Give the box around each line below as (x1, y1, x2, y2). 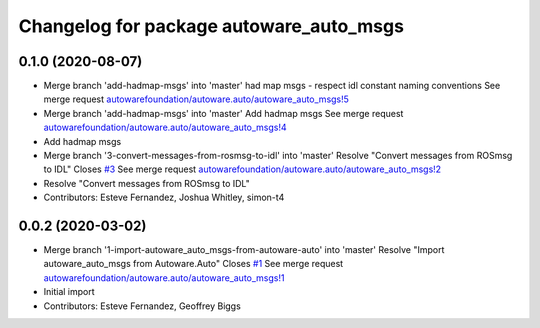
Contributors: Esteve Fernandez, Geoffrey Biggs (43, 300, 242, 312)
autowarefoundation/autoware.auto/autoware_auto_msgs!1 (43, 271, 285, 284)
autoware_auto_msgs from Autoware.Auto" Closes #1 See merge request (43, 258, 344, 270)
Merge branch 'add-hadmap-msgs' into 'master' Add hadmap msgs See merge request (43, 107, 404, 119)
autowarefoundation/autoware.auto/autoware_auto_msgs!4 (43, 121, 287, 134)
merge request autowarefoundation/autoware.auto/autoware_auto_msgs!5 (43, 93, 350, 105)
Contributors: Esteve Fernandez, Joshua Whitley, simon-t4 (43, 191, 285, 204)
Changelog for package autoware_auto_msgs (18, 15, 405, 37)
